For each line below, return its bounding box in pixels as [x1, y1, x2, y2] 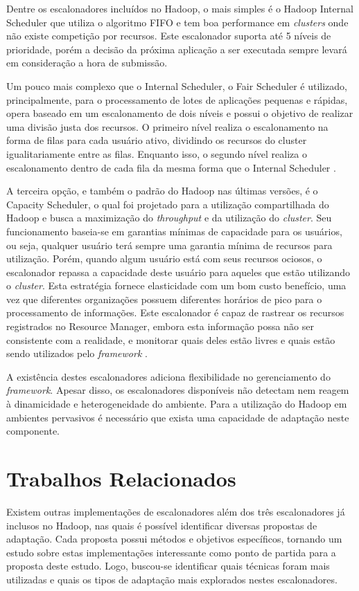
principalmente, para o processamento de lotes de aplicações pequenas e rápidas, [6, 92, 348, 107]
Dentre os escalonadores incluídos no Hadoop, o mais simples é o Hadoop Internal [6, 1, 353, 15]
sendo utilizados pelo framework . [6, 346, 148, 361]
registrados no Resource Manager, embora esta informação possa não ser [6, 319, 314, 334]
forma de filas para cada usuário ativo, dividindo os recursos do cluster [6, 133, 307, 147]
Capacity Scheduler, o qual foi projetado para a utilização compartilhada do [6, 197, 329, 211]
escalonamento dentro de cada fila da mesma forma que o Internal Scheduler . [6, 160, 336, 174]
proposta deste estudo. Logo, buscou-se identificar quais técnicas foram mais [6, 558, 330, 573]
